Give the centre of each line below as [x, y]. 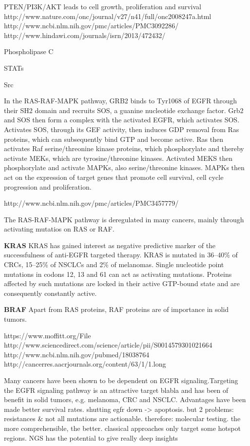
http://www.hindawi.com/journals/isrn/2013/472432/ [85, 35]
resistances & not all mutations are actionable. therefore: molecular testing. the [122, 418]
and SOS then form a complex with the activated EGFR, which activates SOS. [122, 120]
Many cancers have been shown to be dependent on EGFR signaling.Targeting [121, 380]
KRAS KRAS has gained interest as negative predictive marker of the [110, 245]
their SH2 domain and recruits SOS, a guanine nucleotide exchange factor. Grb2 [124, 110]
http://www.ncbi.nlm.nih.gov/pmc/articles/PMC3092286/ [91, 26]
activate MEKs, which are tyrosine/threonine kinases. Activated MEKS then [118, 158]
